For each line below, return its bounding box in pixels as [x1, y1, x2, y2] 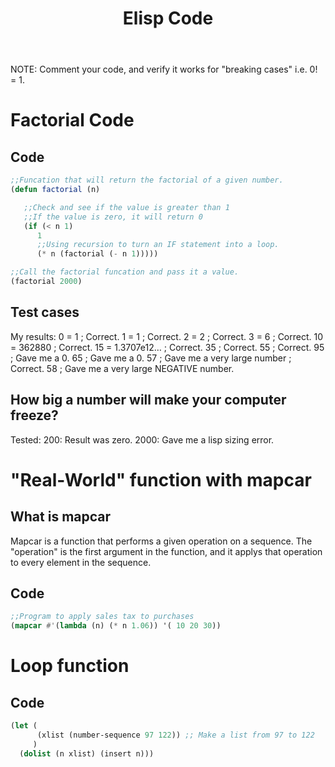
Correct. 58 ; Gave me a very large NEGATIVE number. [10, 362, 235, 374]
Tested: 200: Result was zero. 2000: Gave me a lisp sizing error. [10, 433, 275, 446]
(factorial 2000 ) [10, 277, 83, 287]
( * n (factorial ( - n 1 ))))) [36, 249, 159, 259]
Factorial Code [10, 109, 135, 132]
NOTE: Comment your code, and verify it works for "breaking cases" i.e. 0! [10, 63, 318, 76]
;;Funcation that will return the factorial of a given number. [10, 175, 284, 186]
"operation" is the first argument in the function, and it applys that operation [10, 545, 323, 557]
